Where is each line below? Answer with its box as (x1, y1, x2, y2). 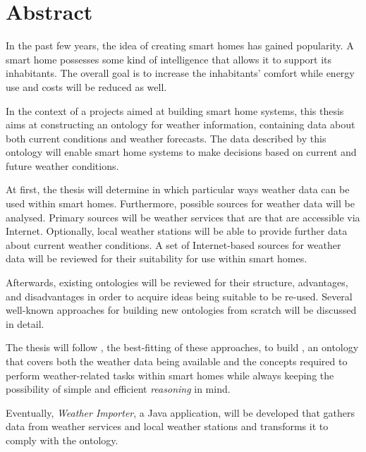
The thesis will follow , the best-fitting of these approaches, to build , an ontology (6, 340, 359, 355)
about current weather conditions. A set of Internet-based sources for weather (6, 237, 341, 252)
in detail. (6, 316, 44, 331)
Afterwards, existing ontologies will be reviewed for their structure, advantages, (6, 275, 348, 290)
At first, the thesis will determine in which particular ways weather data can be (6, 182, 350, 197)
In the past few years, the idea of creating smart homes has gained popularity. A (6, 38, 354, 53)
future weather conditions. (6, 158, 119, 173)
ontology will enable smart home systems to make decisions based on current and (6, 145, 357, 159)
